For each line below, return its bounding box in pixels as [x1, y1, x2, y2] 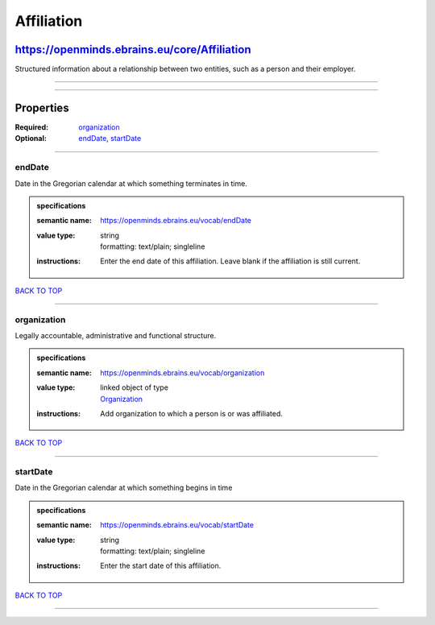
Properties [14, 101, 69, 114]
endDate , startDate [78, 134, 142, 143]
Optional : [14, 134, 48, 143]
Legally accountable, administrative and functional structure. [14, 330, 217, 340]
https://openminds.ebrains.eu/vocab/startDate [100, 520, 254, 530]
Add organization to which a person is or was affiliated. [100, 408, 284, 418]
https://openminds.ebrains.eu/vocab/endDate [100, 216, 251, 226]
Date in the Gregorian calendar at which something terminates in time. [14, 178, 247, 188]
